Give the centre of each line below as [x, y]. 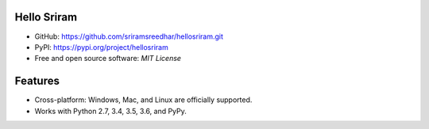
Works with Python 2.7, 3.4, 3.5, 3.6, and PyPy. [110, 111]
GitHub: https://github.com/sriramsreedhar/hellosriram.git [129, 36]
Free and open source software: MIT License [108, 59]
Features [37, 81]
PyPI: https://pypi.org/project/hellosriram [101, 47]
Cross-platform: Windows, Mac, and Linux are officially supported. [143, 100]
